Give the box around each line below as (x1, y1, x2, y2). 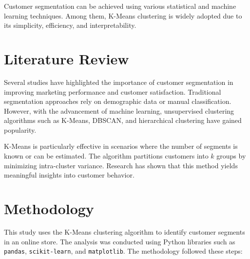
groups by (216, 151, 246, 161)
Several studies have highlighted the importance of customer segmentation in (4, 77, 233, 87)
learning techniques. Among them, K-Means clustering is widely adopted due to (4, 10, 242, 20)
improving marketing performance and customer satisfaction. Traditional (4, 86, 221, 97)
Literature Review (4, 48, 129, 68)
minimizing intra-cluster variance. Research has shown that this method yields (4, 160, 238, 170)
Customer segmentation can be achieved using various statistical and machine (4, 1, 236, 11)
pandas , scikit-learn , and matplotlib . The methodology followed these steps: (4, 246, 243, 256)
